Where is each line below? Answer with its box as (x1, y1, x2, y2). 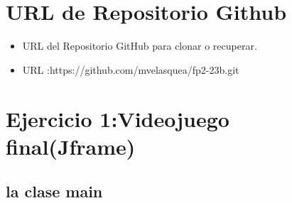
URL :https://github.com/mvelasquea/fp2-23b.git (22, 62, 239, 77)
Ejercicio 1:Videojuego (6, 104, 229, 133)
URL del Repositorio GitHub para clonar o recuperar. (22, 38, 257, 53)
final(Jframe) (6, 131, 136, 160)
